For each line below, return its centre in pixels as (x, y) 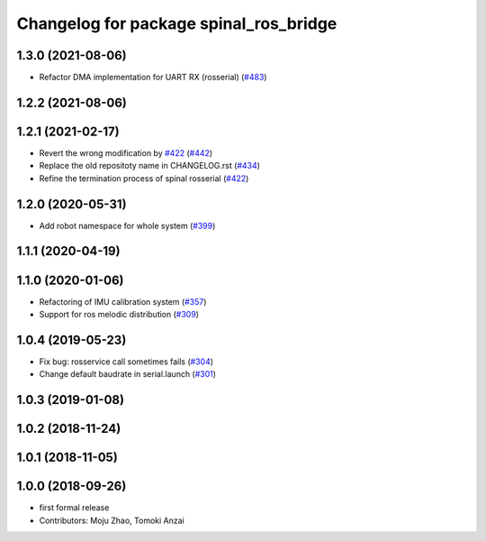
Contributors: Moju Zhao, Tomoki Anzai (112, 520)
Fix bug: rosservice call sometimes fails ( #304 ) (126, 362)
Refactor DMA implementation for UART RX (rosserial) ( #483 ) (153, 78)
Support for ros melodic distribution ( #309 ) (119, 314)
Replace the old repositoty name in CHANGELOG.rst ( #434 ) (150, 166)
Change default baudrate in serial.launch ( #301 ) (127, 374)
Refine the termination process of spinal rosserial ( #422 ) (144, 178)
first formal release (74, 508)
